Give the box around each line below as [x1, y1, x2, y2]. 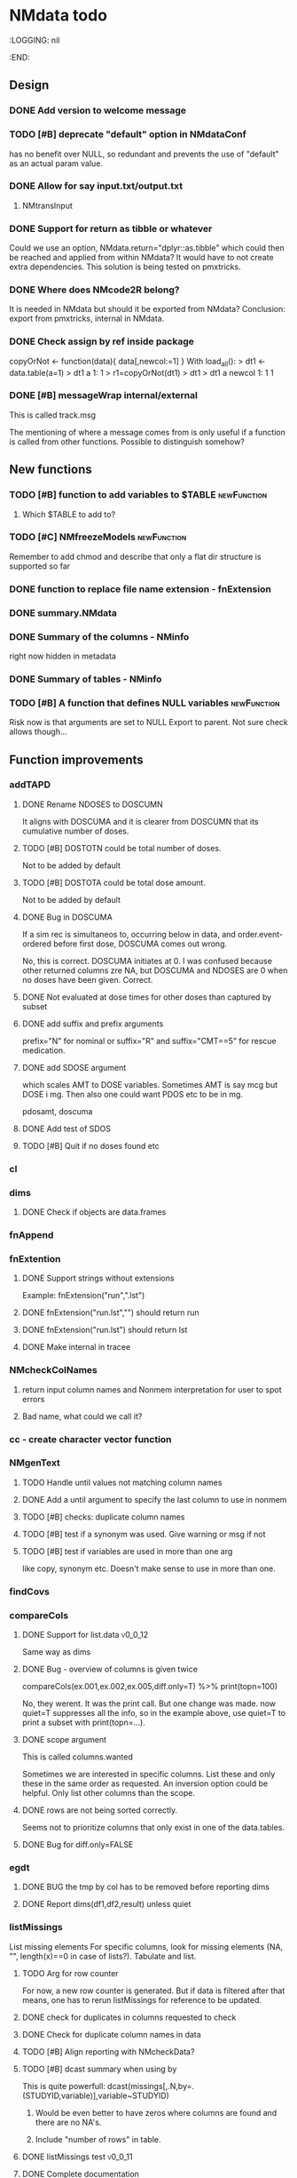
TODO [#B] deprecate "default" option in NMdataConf [9, 128, 246, 140]
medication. [21, 1045, 66, 1056]
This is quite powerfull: [21, 2080, 106, 2091]
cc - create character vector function [9, 1432, 172, 1445]
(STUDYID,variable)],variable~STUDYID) [21, 2090, 170, 2101]
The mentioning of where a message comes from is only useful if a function [9, 427, 285, 437]
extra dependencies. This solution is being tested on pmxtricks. [9, 261, 241, 272]
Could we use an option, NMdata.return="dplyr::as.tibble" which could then [9, 243, 285, 253]
